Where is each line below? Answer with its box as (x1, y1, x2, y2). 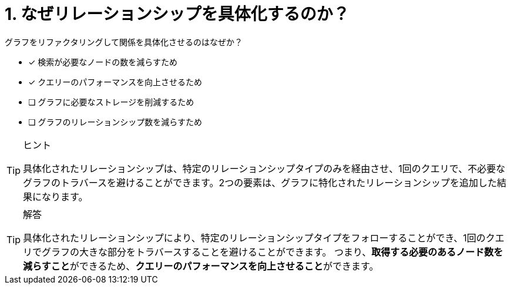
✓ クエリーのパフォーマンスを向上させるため (28, 76, 203, 87)
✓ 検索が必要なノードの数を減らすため (28, 56, 178, 67)
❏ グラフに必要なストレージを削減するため (28, 96, 194, 107)
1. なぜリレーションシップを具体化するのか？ (5, 4, 349, 24)
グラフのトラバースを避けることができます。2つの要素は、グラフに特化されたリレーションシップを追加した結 (23, 176, 506, 189)
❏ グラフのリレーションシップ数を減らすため (28, 116, 202, 127)
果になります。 (23, 190, 88, 203)
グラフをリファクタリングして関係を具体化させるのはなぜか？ (5, 36, 243, 47)
